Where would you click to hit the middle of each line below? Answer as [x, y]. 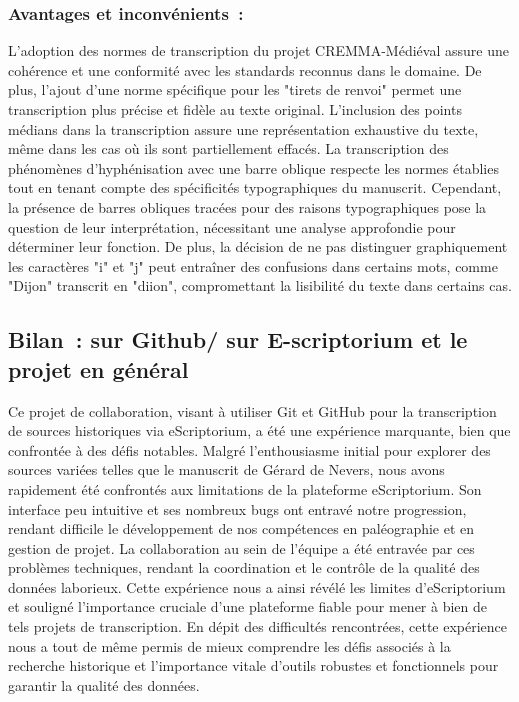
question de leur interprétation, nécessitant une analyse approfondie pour [232, 226]
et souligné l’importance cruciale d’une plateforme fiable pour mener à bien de [248, 606]
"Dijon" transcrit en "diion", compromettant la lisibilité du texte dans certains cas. [260, 285]
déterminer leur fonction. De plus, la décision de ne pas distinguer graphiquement [258, 246]
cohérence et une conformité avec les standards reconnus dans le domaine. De [245, 69]
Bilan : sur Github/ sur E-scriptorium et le [238, 339]
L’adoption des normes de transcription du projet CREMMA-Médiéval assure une [258, 50]
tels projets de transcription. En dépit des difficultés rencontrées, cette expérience [258, 626]
